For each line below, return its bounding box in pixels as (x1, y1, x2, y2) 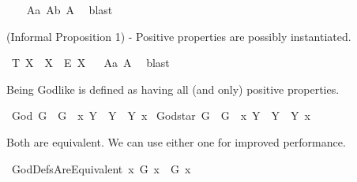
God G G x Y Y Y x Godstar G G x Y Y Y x (11, 107, 310, 124)
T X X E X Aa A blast (11, 54, 170, 71)
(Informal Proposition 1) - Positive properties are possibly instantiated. (6, 28, 351, 44)
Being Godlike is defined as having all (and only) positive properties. (6, 80, 340, 97)
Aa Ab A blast (26, 2, 113, 17)
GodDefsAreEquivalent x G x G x (11, 160, 191, 176)
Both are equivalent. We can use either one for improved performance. (6, 133, 346, 150)
